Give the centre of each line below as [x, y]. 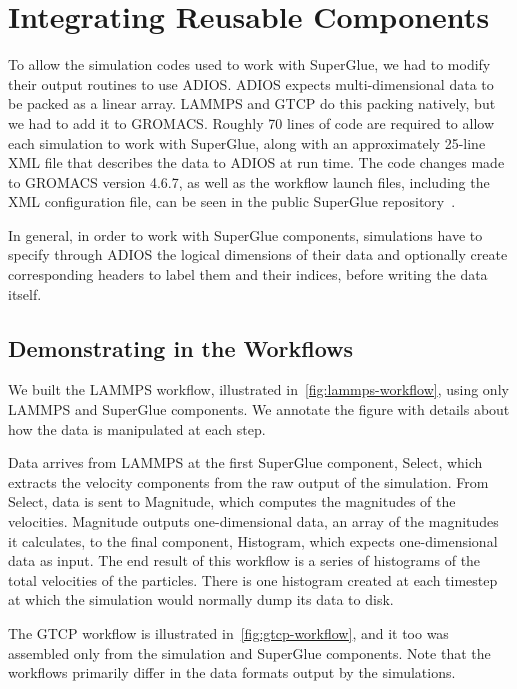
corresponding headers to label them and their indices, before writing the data [248, 274]
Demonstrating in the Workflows [181, 347]
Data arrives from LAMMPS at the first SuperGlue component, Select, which [245, 462]
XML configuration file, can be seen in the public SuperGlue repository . [232, 201]
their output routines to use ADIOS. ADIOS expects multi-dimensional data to [251, 83]
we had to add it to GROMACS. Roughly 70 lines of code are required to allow [251, 122]
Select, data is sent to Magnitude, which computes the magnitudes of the [232, 501]
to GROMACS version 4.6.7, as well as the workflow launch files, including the [249, 181]
